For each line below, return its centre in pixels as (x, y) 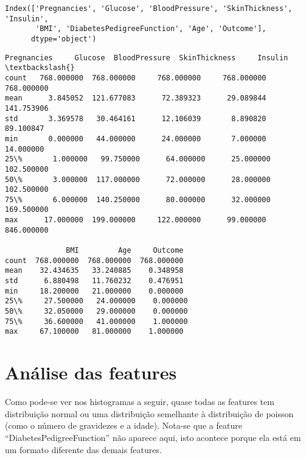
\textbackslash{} (40, 68)
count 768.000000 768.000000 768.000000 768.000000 (136, 78)
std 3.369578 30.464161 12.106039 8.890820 (136, 118)
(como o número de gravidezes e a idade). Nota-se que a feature (123, 425)
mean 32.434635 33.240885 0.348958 (94, 271)
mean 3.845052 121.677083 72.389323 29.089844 (136, 98)
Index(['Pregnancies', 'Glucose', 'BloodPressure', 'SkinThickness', (149, 9)
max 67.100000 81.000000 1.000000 (94, 332)
